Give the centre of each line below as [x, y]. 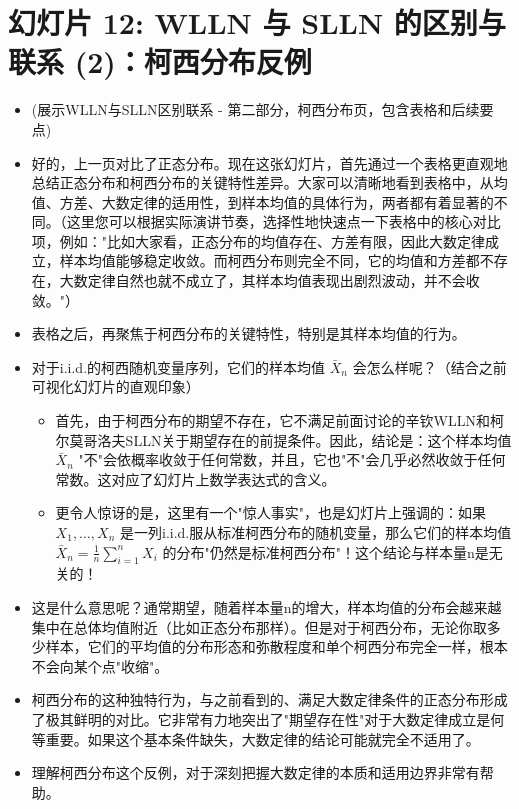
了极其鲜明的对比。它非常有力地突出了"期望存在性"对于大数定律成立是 [261, 718]
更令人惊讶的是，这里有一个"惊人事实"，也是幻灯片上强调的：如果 [271, 512]
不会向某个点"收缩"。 [100, 665]
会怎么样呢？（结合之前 [429, 366]
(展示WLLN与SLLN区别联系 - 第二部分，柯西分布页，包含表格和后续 [255, 109]
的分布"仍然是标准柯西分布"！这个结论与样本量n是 [325, 551]
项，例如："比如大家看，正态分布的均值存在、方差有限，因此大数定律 [258, 240]
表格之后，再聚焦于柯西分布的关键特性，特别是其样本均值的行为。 [248, 333]
